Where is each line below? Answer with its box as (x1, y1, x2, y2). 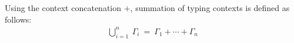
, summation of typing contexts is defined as (130, 2, 290, 13)
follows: (5, 13, 32, 25)
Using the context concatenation (5, 2, 122, 13)
